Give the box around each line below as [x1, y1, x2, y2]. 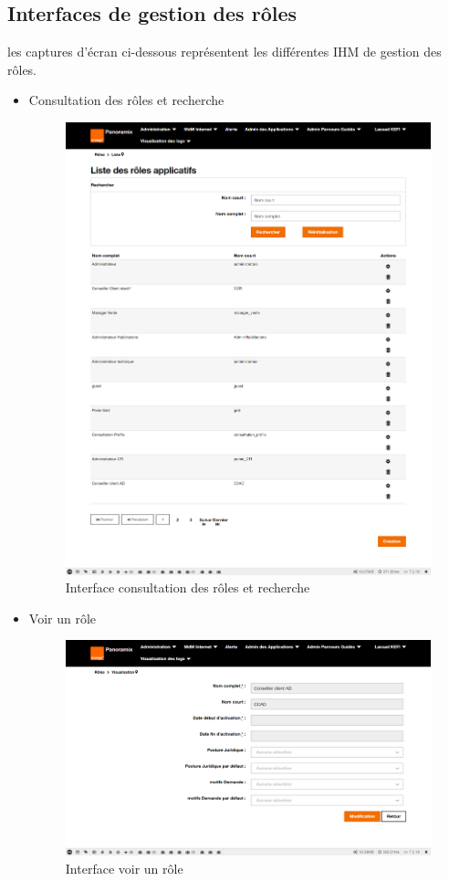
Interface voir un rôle [65, 858, 183, 877]
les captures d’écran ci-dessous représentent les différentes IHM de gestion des [7, 42, 442, 61]
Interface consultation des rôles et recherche [65, 578, 310, 597]
